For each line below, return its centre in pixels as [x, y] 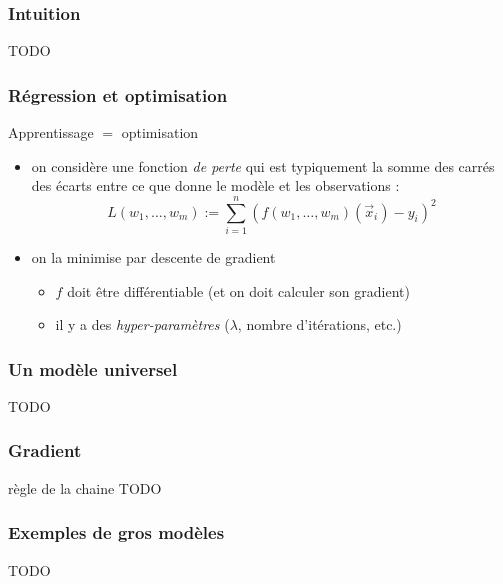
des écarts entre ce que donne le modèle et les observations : [215, 185]
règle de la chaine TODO [85, 487]
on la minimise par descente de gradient [153, 256]
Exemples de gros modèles [116, 532]
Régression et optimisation [118, 94]
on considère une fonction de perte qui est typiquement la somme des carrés [263, 165]
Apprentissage [51, 132]
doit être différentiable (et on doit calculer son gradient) [238, 290]
